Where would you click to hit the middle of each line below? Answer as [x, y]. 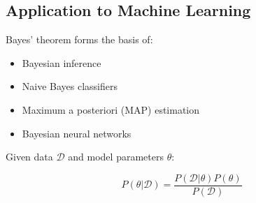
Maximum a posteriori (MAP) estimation [111, 109]
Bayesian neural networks [77, 133]
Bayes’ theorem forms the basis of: [79, 39]
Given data [29, 157]
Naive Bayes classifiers [70, 86]
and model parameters [116, 157]
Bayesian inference [62, 62]
